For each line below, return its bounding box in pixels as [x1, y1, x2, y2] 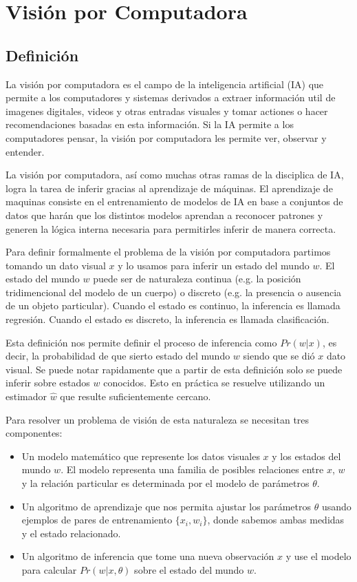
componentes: [6, 426, 63, 440]
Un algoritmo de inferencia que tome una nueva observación [21, 549, 274, 563]
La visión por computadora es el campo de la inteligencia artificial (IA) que [6, 76, 324, 91]
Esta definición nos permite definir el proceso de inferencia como [6, 335, 277, 349]
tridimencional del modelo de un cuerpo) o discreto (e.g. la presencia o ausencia [6, 284, 342, 299]
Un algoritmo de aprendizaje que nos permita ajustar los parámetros [21, 499, 311, 513]
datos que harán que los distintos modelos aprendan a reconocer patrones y [6, 207, 323, 222]
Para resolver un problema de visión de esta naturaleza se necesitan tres [6, 412, 310, 426]
